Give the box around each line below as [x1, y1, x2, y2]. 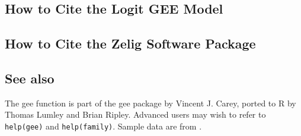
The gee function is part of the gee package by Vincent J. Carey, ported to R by [5, 96, 296, 109]
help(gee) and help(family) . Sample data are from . [5, 119, 202, 132]
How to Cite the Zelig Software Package [5, 34, 256, 53]
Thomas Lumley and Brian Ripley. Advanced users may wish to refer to [5, 108, 266, 121]
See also [5, 69, 55, 87]
